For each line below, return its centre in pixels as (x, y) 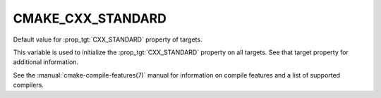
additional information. (46, 62)
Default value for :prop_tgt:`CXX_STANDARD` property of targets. (108, 39)
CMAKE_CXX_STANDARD (90, 18)
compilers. (28, 85)
